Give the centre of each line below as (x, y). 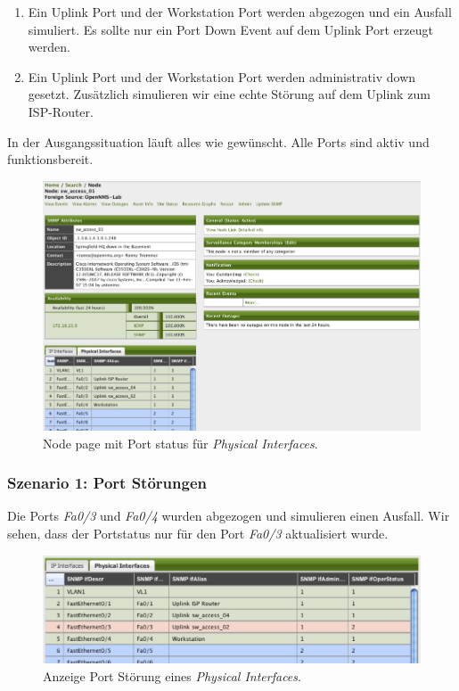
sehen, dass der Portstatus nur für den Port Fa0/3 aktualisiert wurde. (198, 534)
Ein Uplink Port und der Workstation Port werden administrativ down (222, 76)
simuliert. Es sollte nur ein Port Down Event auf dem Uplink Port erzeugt (230, 29)
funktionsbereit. (50, 159)
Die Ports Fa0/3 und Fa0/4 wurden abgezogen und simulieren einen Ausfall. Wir (229, 516)
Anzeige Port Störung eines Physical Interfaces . (172, 675)
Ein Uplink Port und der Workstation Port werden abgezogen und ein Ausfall (240, 12)
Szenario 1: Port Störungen (107, 483)
